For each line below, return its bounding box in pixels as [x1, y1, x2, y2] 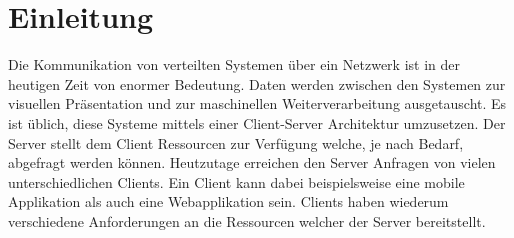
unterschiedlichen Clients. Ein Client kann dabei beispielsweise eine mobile [8, 171, 465, 192]
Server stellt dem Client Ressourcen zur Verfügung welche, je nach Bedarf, [8, 132, 464, 153]
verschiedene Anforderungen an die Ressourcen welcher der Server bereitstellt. [8, 210, 486, 231]
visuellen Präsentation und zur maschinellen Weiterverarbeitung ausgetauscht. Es [8, 93, 507, 114]
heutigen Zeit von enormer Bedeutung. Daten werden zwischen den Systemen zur [8, 73, 506, 94]
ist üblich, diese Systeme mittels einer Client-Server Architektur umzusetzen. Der [8, 112, 506, 133]
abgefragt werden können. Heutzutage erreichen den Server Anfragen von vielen [8, 152, 496, 173]
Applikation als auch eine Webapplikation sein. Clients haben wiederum [8, 191, 449, 212]
